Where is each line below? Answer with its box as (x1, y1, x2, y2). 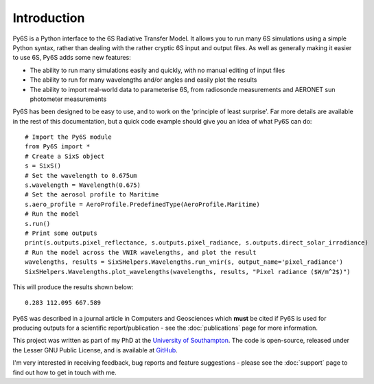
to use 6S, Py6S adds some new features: (12, 54, 132, 62)
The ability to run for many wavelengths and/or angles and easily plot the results (30, 76, 257, 84)
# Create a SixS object (25, 152, 105, 160)
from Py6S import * (25, 143, 91, 150)
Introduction (12, 10, 85, 25)
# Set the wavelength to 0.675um (25, 172, 137, 179)
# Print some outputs (25, 229, 97, 237)
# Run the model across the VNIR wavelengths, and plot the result (25, 248, 257, 256)
